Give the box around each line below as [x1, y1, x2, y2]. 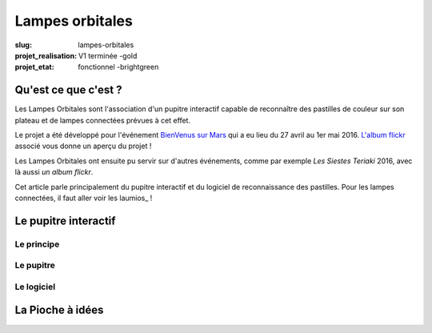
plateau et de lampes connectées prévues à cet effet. [14, 115, 191, 125]
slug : [14, 40, 32, 50]
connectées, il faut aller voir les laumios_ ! [14, 193, 153, 203]
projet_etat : [14, 62, 55, 72]
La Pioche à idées [14, 303, 104, 317]
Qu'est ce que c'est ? [14, 83, 122, 97]
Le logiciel [14, 281, 56, 292]
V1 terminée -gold [78, 50, 138, 60]
